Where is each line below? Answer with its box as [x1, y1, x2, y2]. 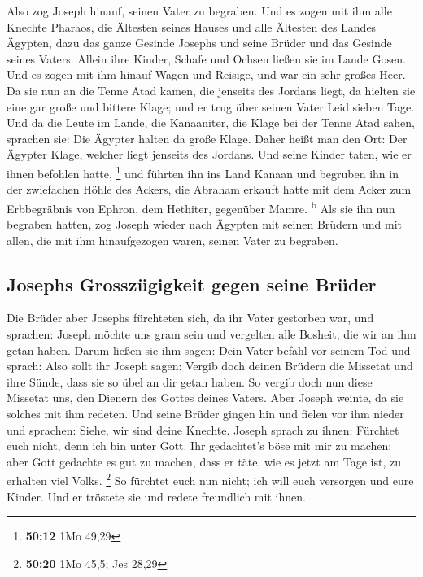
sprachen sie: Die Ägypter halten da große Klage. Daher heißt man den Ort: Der [7, 129, 408, 146]
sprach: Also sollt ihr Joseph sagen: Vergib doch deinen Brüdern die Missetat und [7, 357, 413, 374]
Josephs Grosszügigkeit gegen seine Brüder [7, 271, 377, 296]
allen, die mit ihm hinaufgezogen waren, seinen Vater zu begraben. [7, 231, 338, 248]
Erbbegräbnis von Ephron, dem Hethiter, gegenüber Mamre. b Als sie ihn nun [7, 197, 395, 216]
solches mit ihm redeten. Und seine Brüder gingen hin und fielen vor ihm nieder [7, 404, 404, 422]
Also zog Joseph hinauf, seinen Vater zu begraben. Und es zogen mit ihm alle [7, 2, 392, 19]
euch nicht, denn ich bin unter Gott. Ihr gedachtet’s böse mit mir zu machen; [7, 437, 392, 454]
